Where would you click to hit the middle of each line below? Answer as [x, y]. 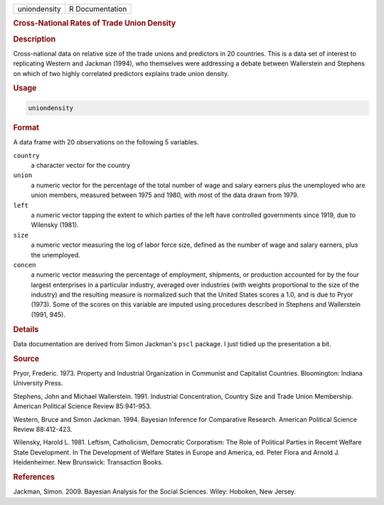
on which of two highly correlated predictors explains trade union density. [121, 73]
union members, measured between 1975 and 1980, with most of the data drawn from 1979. [165, 195]
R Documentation [98, 9]
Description [34, 39]
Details [26, 329]
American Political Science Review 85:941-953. [82, 406]
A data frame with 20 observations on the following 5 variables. [106, 142]
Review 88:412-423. [43, 429]
